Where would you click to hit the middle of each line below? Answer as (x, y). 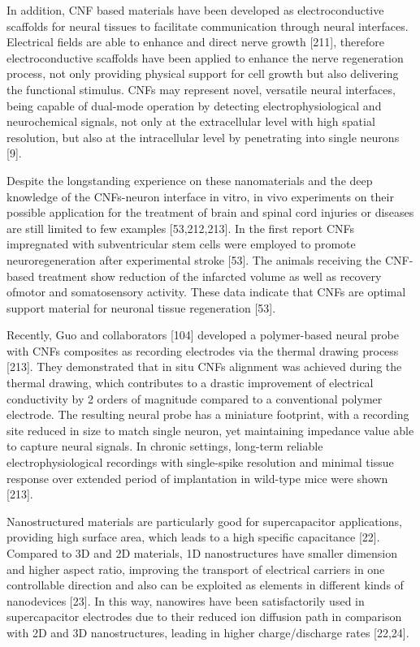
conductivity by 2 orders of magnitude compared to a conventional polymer (195, 398)
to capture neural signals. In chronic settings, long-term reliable (165, 446)
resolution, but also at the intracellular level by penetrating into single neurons (203, 137)
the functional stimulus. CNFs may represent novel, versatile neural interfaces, (201, 89)
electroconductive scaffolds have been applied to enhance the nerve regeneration (205, 57)
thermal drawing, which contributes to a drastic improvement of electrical (190, 383)
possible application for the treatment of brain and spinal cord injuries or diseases (210, 212)
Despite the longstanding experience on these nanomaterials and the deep (190, 180)
